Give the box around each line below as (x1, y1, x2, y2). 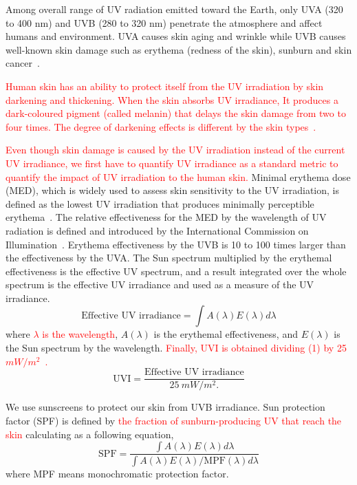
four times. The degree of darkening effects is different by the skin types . (6, 119, 316, 133)
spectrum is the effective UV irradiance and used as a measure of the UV (6, 277, 314, 292)
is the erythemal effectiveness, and (153, 327, 298, 341)
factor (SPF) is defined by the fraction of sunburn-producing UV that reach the (6, 413, 342, 427)
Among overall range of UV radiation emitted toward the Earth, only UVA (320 (6, 2, 343, 16)
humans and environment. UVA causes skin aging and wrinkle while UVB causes (6, 29, 346, 43)
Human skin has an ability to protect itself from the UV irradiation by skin (6, 78, 324, 93)
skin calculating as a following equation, (6, 427, 174, 441)
